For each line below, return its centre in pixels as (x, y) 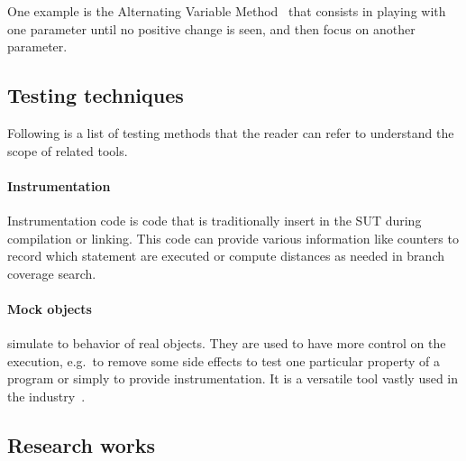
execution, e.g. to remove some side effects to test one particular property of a (224, 360)
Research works (82, 444)
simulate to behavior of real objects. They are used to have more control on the (227, 343)
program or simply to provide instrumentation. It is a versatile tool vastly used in (233, 378)
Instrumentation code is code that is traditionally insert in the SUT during (215, 220)
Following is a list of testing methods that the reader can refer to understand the (231, 132)
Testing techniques (96, 95)
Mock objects (50, 308)
